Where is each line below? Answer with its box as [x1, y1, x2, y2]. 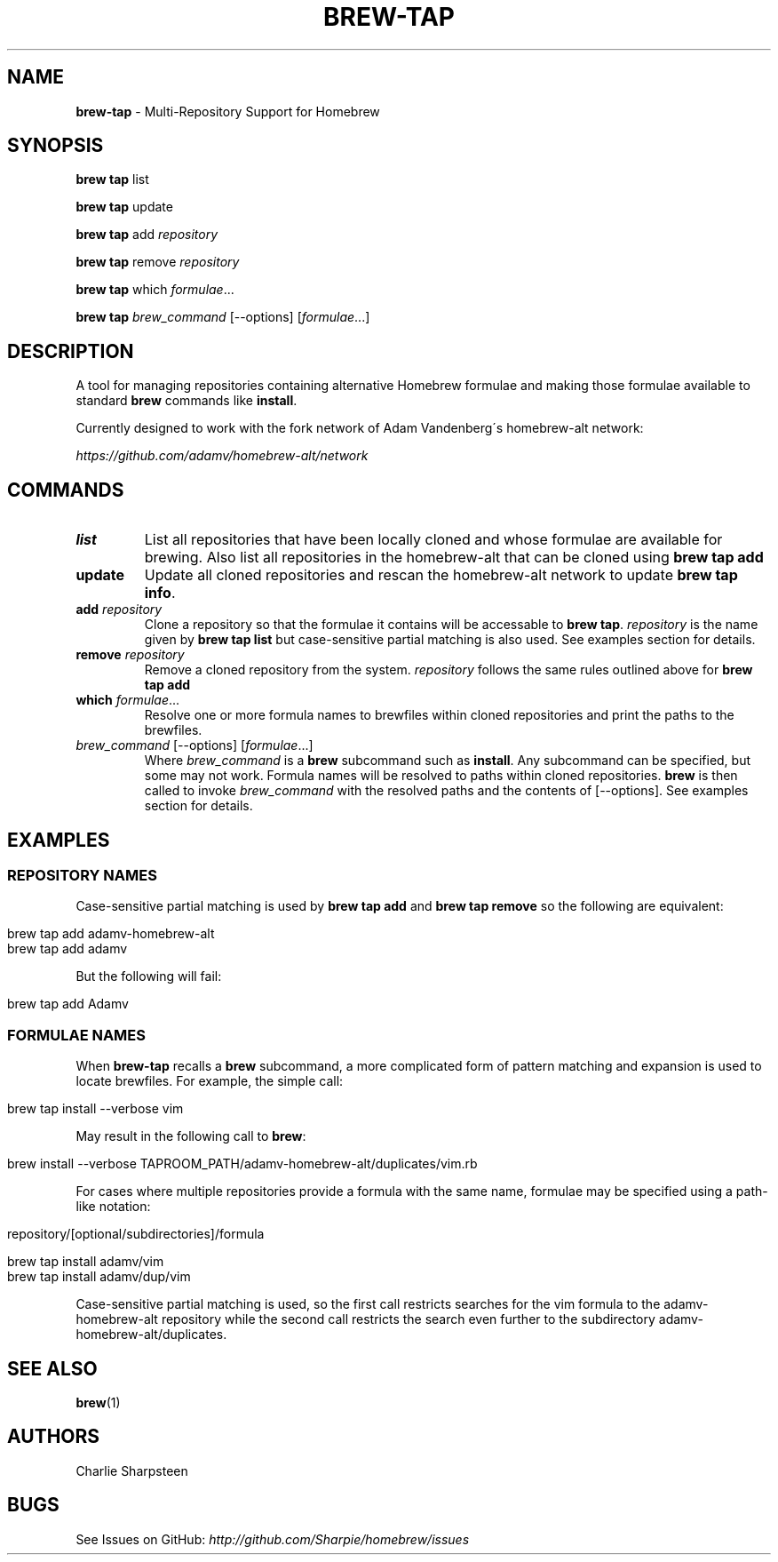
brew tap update [75, 199, 173, 215]
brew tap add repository [75, 227, 218, 243]
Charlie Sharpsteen [75, 1462, 188, 1478]
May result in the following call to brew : [75, 1128, 306, 1144]
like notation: [75, 1199, 151, 1215]
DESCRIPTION [7, 339, 134, 363]
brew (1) [75, 1394, 121, 1410]
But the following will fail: [75, 968, 222, 984]
